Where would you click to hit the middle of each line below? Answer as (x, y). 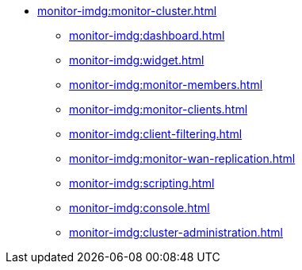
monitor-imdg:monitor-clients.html (159, 109)
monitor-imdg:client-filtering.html (156, 134)
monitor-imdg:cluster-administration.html (176, 232)
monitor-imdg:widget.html (137, 60)
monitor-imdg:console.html (140, 208)
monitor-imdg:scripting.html (142, 183)
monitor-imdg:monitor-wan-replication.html (182, 158)
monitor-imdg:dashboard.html (147, 35)
